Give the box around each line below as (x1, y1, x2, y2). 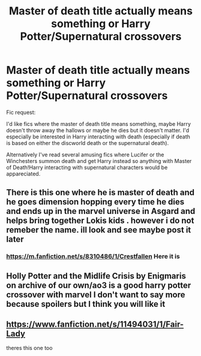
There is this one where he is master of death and (6, 188, 195, 198)
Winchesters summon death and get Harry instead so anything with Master (6, 157, 192, 164)
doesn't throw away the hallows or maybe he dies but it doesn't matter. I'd (6, 126, 190, 134)
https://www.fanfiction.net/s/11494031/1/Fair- (6, 319, 184, 330)
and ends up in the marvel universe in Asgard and (6, 206, 196, 216)
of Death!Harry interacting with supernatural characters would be (6, 164, 168, 171)
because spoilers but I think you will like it (6, 298, 166, 309)
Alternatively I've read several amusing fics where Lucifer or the (6, 151, 164, 158)
